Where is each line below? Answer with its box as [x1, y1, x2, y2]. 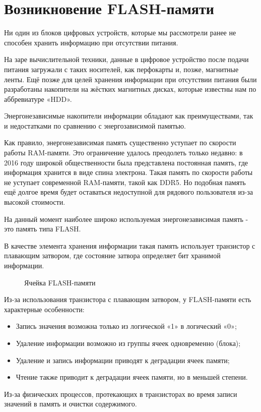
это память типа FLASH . [4, 223, 81, 234]
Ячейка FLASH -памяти [24, 277, 96, 287]
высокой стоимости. [4, 197, 66, 207]
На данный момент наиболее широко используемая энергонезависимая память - [4, 213, 248, 224]
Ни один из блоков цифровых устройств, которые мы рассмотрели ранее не [4, 27, 236, 38]
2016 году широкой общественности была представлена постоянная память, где [4, 157, 248, 167]
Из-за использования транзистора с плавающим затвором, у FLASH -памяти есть [4, 294, 251, 305]
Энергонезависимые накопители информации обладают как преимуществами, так [4, 110, 253, 121]
